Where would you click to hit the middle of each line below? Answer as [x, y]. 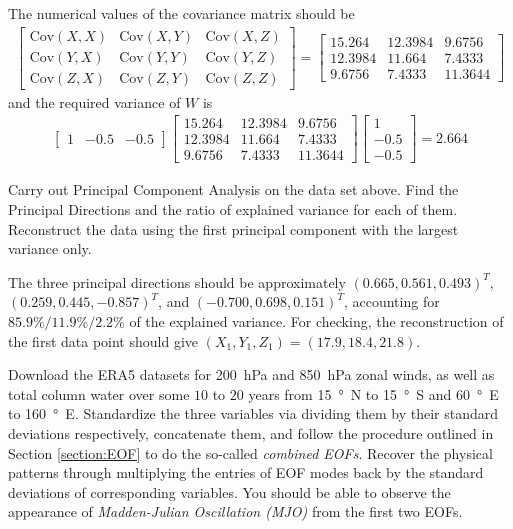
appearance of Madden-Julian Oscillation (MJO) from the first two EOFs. [235, 511]
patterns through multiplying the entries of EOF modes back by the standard [246, 472]
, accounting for [391, 301]
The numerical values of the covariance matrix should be [181, 13]
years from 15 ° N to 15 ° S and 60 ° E [373, 393]
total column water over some [99, 393]
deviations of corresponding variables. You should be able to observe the [229, 491]
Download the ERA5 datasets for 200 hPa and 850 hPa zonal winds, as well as [251, 374]
